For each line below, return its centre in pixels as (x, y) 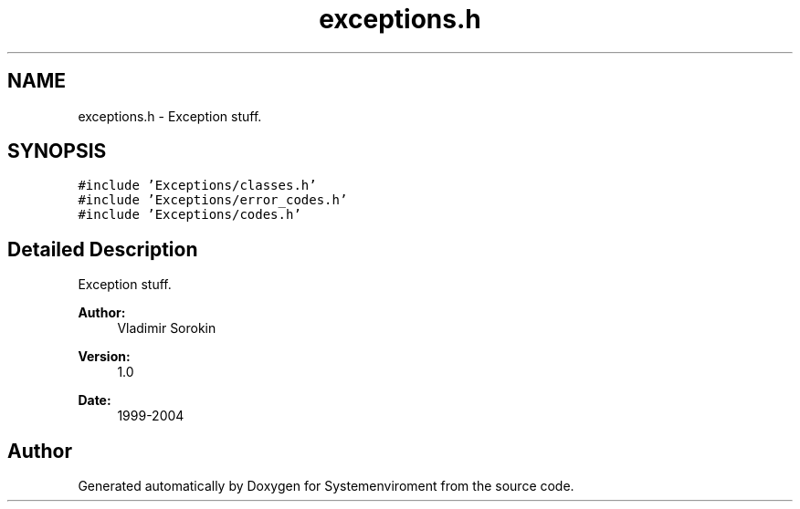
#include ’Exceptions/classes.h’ (197, 186)
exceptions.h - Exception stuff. (170, 116)
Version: (104, 357)
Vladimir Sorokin (167, 328)
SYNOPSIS (57, 151)
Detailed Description (103, 249)
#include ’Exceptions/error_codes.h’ (213, 200)
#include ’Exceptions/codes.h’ (189, 215)
